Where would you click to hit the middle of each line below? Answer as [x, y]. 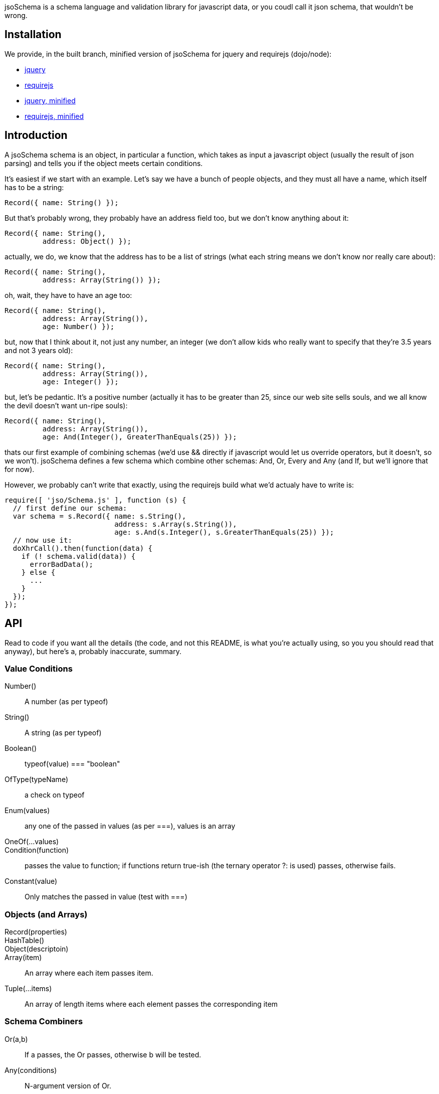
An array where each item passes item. [89, 973]
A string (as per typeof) [63, 733]
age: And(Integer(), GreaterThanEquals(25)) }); [140, 437]
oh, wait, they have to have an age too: [68, 295]
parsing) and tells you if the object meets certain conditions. [104, 163]
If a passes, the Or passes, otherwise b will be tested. [113, 1054]
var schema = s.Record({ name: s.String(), [99, 516]
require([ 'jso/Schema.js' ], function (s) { [95, 500]
